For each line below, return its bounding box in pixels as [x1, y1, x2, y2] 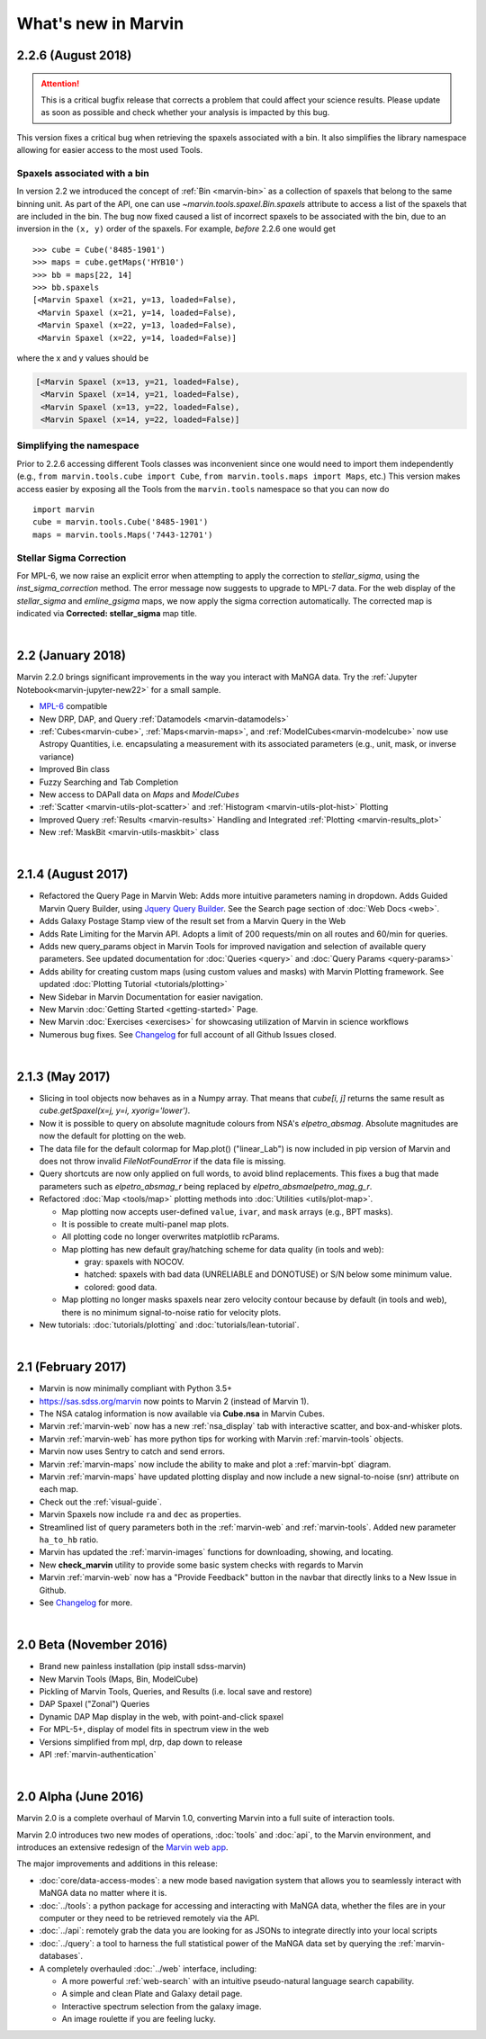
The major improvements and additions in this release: [16, 1858, 218, 1869]
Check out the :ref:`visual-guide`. [39, 1496, 162, 1507]
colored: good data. [84, 1281, 157, 1292]
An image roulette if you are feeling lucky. [61, 2014, 216, 2025]
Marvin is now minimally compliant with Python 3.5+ [39, 1383, 233, 1394]
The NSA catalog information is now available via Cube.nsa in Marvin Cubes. [39, 1408, 326, 1419]
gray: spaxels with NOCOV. [84, 1256, 184, 1268]
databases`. [39, 1951, 84, 1962]
